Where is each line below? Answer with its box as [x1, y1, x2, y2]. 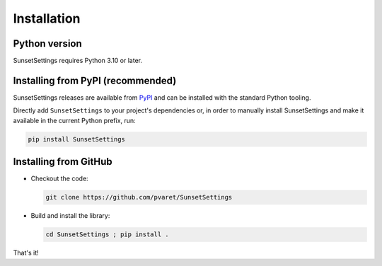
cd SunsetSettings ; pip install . [45, 231, 169, 238]
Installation [13, 11, 81, 26]
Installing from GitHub [13, 156, 112, 168]
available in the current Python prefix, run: [13, 116, 136, 125]
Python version [13, 37, 83, 50]
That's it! [13, 248, 39, 258]
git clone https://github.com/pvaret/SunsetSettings [45, 193, 233, 202]
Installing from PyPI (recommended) [13, 74, 177, 86]
